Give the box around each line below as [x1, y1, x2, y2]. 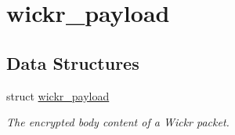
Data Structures [6, 50, 139, 75]
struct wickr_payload [6, 87, 110, 104]
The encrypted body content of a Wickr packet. [6, 114, 230, 130]
